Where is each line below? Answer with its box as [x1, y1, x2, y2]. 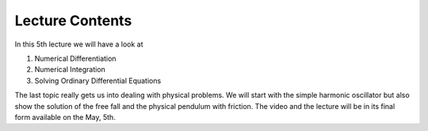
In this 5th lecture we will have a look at [14, 39, 143, 49]
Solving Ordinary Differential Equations [34, 76, 162, 85]
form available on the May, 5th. [14, 112, 117, 122]
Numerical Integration [34, 65, 106, 74]
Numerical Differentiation [34, 54, 117, 63]
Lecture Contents [14, 12, 132, 29]
